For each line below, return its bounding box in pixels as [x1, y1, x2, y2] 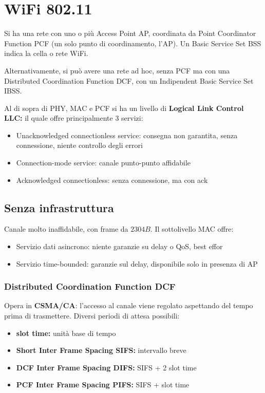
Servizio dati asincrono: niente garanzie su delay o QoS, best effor [16, 241, 223, 252]
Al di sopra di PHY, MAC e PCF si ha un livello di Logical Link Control [4, 102, 244, 113]
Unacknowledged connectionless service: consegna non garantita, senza [16, 129, 238, 140]
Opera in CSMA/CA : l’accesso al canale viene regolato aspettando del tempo [4, 300, 253, 311]
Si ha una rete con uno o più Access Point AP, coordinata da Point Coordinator [4, 28, 256, 39]
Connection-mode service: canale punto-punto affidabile [16, 157, 191, 168]
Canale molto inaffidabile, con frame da [4, 223, 128, 234]
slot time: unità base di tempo [16, 327, 116, 338]
